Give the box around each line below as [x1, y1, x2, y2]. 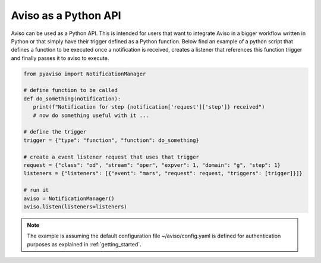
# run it [23, 187, 49, 194]
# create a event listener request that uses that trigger [23, 153, 199, 160]
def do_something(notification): [23, 95, 121, 102]
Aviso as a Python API [11, 9, 121, 22]
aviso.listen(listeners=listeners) [23, 203, 127, 210]
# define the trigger [23, 128, 87, 135]
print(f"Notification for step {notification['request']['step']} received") [33, 104, 265, 110]
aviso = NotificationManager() [23, 195, 115, 202]
